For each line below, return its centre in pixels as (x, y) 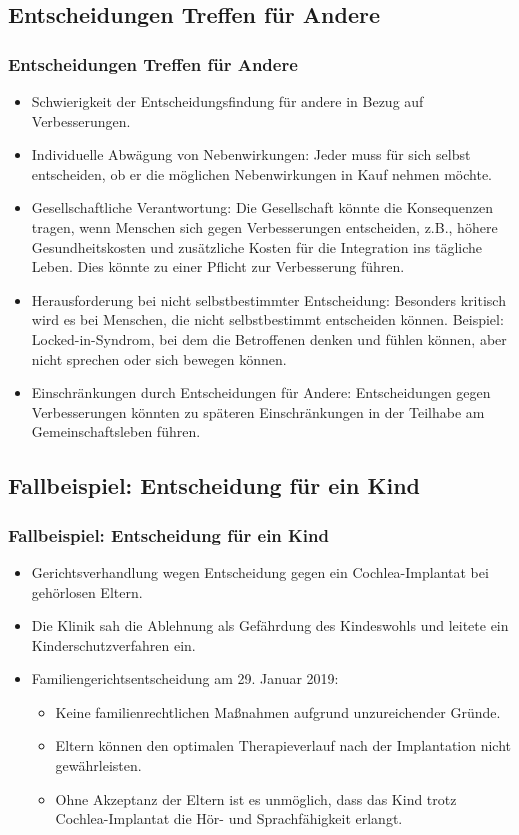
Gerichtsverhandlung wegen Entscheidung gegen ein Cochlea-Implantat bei (260, 571)
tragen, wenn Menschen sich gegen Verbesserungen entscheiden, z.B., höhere (264, 226)
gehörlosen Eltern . (87, 591)
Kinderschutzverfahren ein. (113, 644)
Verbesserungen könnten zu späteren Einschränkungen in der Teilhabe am (258, 411)
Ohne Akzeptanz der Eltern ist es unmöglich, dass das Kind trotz (256, 798)
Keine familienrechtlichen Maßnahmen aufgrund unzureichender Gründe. (278, 711)
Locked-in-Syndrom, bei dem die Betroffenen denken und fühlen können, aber (269, 338)
